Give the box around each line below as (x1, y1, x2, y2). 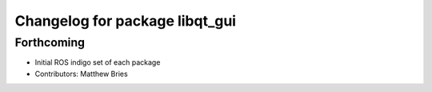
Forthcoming (14, 35, 86, 50)
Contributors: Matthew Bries (34, 69, 128, 78)
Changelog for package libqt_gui (14, 12, 236, 30)
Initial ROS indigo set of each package (34, 58, 161, 67)
